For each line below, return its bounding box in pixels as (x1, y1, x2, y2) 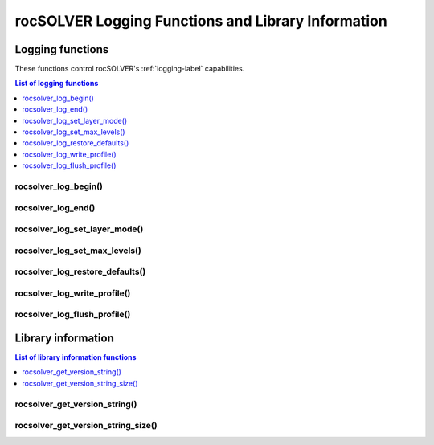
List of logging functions (14, 79, 99, 88)
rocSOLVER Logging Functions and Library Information (14, 12, 387, 30)
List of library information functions (14, 353, 137, 362)
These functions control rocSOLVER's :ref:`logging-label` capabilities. (14, 64, 245, 74)
